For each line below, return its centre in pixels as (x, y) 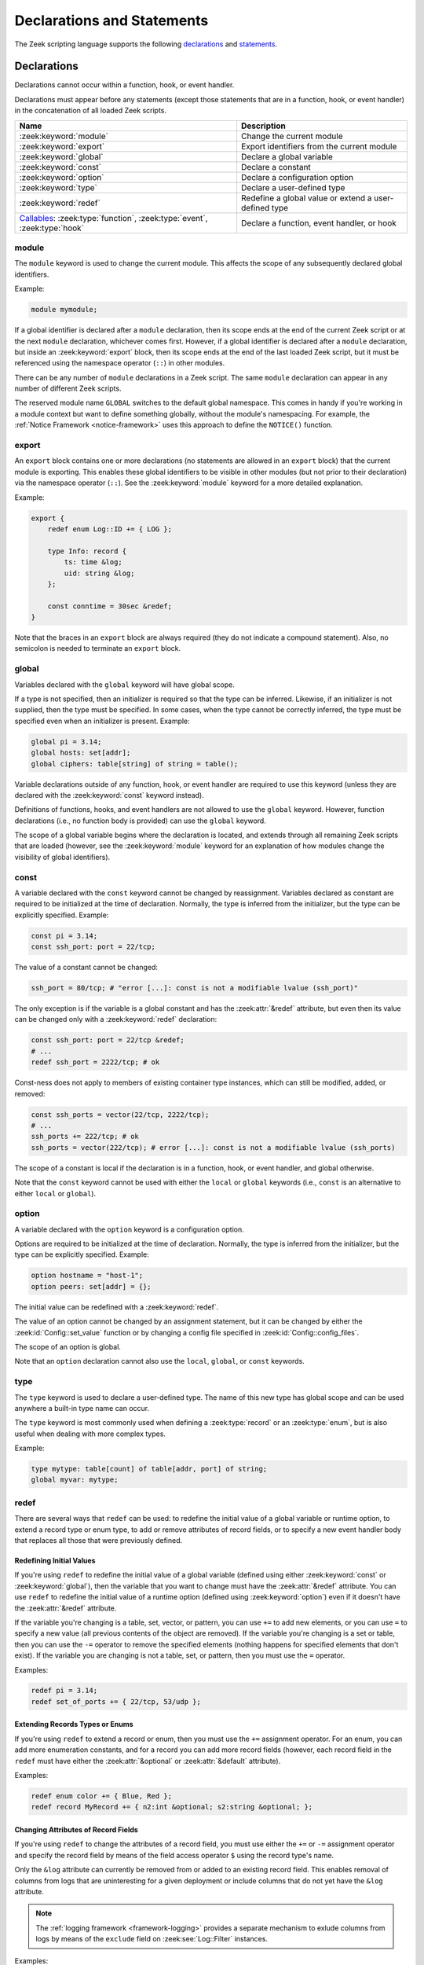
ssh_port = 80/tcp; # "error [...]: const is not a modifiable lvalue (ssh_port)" (195, 988)
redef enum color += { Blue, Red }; (102, 1796)
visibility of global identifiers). (62, 857)
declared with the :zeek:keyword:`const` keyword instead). (109, 795)
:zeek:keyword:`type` (58, 187)
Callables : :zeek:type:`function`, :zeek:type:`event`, (113, 218)
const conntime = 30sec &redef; (110, 606)
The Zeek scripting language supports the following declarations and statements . (146, 44)
